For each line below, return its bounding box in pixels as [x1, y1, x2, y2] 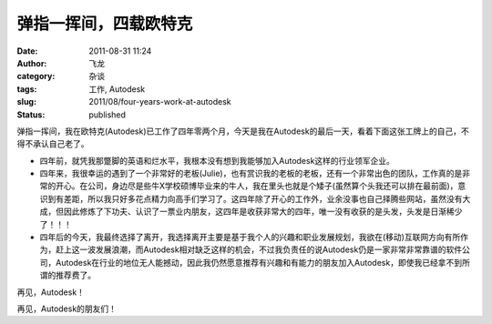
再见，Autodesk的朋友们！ [16, 303, 118, 314]
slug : [16, 96, 36, 107]
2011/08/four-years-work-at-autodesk [88, 96, 231, 107]
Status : [16, 109, 46, 120]
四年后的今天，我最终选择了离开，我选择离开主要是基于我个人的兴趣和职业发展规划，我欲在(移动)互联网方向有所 [39, 232, 461, 243]
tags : [16, 83, 37, 95]
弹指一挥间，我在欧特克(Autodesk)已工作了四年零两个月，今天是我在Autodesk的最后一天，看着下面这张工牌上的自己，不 [16, 126, 469, 137]
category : [16, 71, 56, 82]
